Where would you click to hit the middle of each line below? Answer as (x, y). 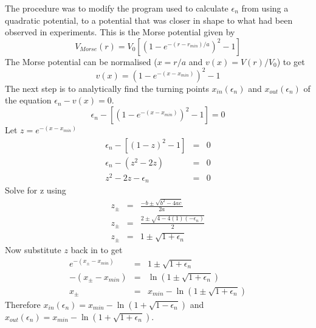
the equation (28, 100)
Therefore (23, 304)
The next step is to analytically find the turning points (107, 88)
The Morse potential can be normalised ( (81, 61)
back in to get (97, 249)
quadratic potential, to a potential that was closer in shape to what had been (149, 20)
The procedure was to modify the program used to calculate (117, 8)
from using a (265, 8)
